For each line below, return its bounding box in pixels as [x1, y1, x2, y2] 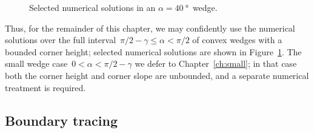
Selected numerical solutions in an [29, 1, 156, 13]
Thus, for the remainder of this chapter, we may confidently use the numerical [5, 21, 295, 34]
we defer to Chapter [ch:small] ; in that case [135, 57, 297, 70]
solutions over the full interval [5, 33, 116, 46]
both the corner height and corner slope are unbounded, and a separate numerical [5, 69, 309, 81]
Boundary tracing [5, 111, 118, 129]
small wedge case [5, 57, 68, 70]
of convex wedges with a [192, 33, 282, 46]
